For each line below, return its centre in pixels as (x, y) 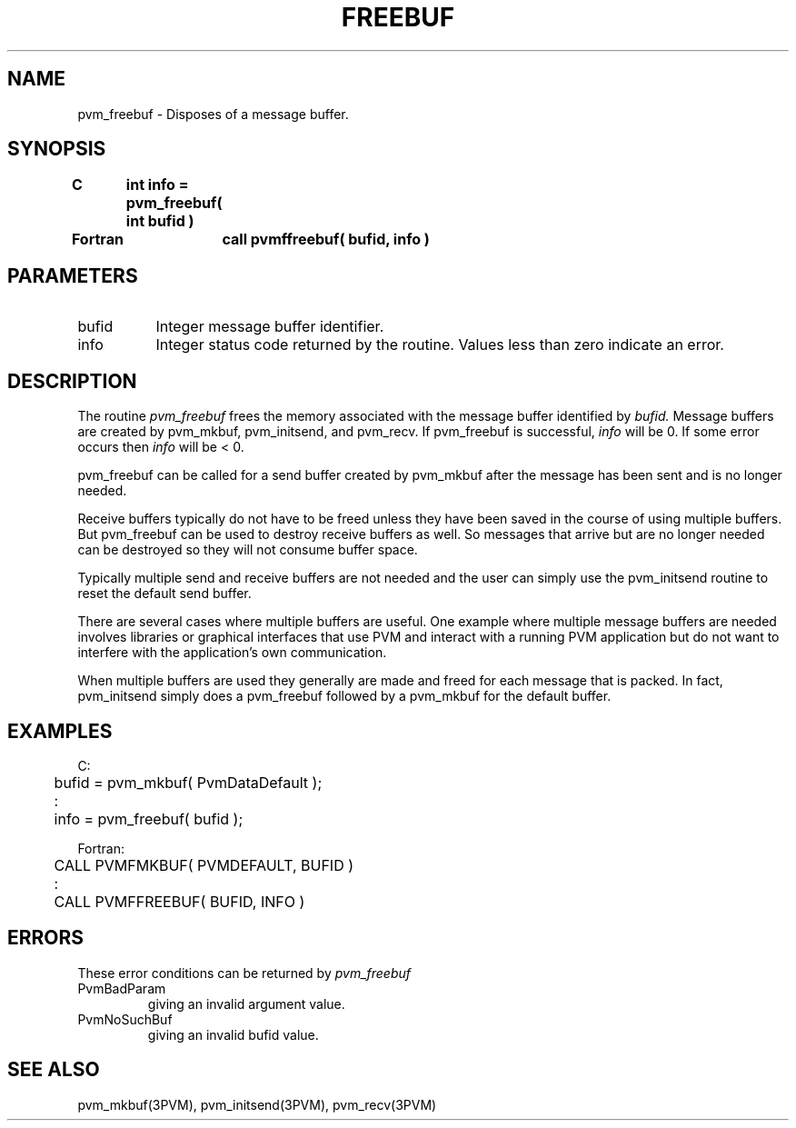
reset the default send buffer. (164, 594)
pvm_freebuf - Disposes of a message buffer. (213, 114)
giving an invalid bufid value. (233, 1034)
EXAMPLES (60, 731)
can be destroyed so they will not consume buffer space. (248, 550)
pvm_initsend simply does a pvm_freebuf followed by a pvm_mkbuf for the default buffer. (344, 696)
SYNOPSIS (57, 149)
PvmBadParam (122, 988)
